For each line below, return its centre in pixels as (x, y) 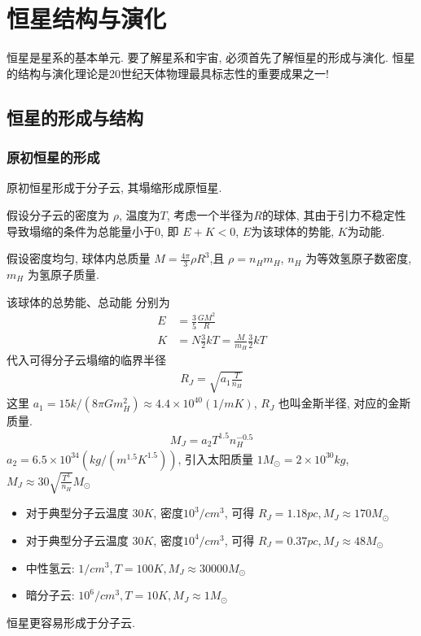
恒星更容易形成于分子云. (71, 622)
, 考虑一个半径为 (210, 214)
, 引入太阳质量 (216, 458)
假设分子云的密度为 (58, 214)
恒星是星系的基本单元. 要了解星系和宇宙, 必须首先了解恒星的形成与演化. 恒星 (211, 57)
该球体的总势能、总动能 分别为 (88, 301)
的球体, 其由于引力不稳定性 (334, 214)
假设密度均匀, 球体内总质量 (79, 258)
